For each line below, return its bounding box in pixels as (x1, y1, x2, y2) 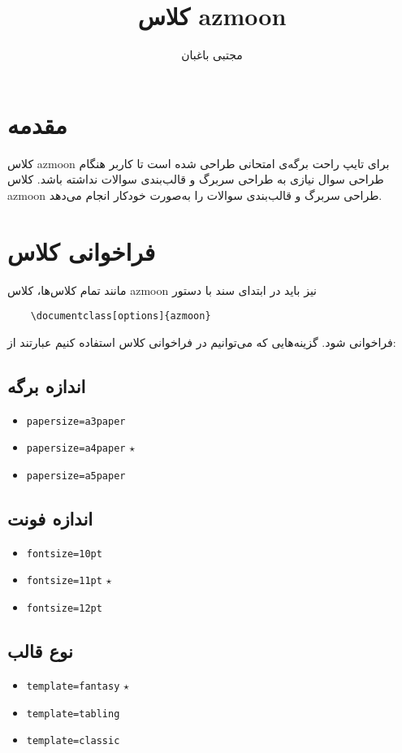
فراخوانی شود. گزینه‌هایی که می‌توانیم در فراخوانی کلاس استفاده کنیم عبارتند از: (7, 333, 396, 350)
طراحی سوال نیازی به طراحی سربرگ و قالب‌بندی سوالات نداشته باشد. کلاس (7, 171, 384, 188)
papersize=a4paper (26, 443, 126, 455)
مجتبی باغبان (181, 46, 243, 63)
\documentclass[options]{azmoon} (30, 310, 211, 322)
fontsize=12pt (26, 603, 102, 615)
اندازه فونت (7, 505, 93, 530)
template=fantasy (26, 680, 120, 692)
